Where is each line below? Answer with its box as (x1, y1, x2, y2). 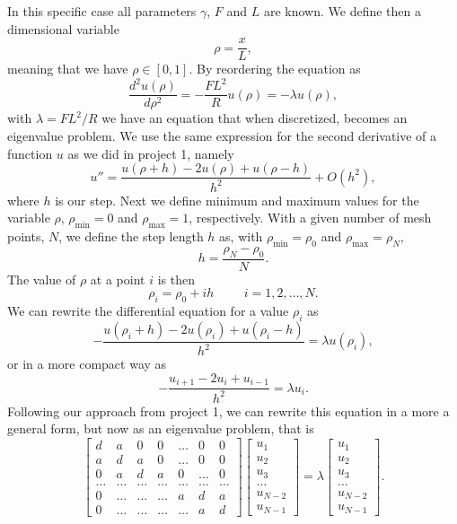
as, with (219, 226, 263, 245)
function (7, 144, 53, 162)
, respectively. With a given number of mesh (189, 208, 432, 227)
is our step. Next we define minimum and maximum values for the (55, 190, 419, 209)
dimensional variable (7, 19, 119, 38)
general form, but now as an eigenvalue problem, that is (7, 419, 314, 438)
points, (7, 226, 45, 245)
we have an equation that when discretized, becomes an (101, 109, 408, 127)
